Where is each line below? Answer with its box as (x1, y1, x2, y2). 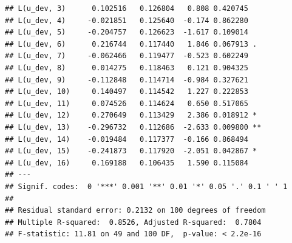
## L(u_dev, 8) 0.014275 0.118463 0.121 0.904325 (5, 63, 248, 72)
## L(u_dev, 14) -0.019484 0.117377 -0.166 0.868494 (5, 135, 248, 144)
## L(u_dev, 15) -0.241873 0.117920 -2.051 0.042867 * (5, 147, 257, 156)
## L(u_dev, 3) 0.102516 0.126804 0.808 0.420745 (5, 4, 248, 13)
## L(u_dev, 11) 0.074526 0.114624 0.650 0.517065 (5, 99, 248, 108)
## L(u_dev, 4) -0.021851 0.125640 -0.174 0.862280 (5, 16, 248, 25)
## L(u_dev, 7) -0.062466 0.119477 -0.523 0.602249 (5, 52, 248, 61)
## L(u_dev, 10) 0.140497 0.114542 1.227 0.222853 (5, 87, 248, 96)
